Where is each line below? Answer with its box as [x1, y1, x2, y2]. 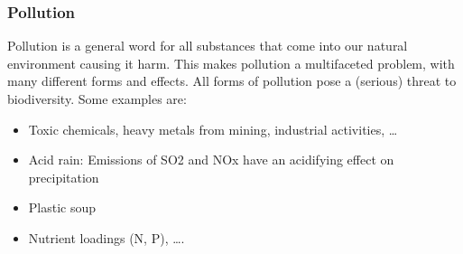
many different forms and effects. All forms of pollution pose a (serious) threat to [7, 71, 457, 90]
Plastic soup [28, 198, 97, 217]
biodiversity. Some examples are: [7, 89, 187, 108]
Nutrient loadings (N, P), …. [28, 228, 185, 247]
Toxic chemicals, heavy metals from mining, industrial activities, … [28, 119, 398, 138]
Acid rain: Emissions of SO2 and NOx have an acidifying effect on [28, 150, 394, 169]
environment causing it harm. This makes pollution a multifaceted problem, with [7, 53, 455, 72]
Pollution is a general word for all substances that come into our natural [7, 36, 408, 55]
